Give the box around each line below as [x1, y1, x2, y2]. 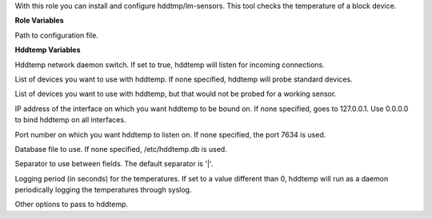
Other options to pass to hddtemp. [14, 200, 128, 209]
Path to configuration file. [14, 30, 99, 40]
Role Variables [14, 16, 64, 26]
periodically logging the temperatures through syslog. [14, 185, 192, 195]
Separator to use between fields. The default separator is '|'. [14, 159, 214, 169]
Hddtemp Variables [14, 45, 81, 55]
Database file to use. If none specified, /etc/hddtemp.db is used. [14, 144, 227, 153]
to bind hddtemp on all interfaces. [14, 115, 126, 125]
